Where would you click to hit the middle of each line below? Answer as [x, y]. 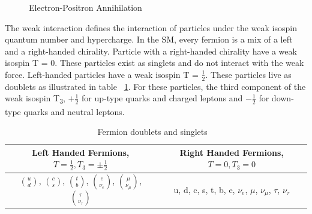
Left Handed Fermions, [81, 152]
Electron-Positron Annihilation [85, 7]
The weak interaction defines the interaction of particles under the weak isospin [151, 27]
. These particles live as [248, 74]
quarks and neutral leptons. [74, 111]
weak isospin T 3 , [35, 99]
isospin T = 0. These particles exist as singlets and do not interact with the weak [154, 63]
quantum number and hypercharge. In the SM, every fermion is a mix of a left [149, 39]
